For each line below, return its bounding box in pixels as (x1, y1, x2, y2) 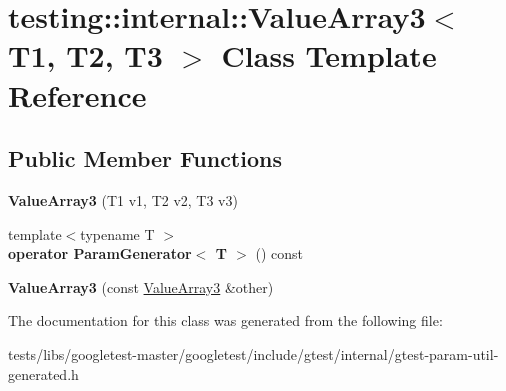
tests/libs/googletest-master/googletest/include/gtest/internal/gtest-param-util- (8, 343, 499, 364)
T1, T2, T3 (8, 35, 163, 76)
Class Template (221, 35, 437, 76)
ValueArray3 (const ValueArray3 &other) (8, 276, 274, 297)
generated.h (8, 363, 79, 384)
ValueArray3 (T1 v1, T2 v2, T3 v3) (8, 189, 238, 210)
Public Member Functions (8, 143, 282, 174)
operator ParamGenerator (8, 243, 192, 264)
